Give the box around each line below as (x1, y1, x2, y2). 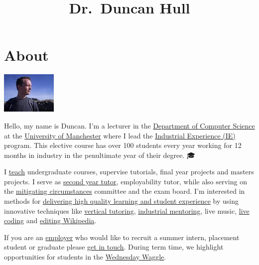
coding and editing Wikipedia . (4, 215, 97, 226)
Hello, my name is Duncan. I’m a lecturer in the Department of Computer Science (4, 120, 255, 131)
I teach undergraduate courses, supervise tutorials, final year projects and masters (4, 166, 254, 177)
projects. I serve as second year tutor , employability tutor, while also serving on (4, 176, 247, 186)
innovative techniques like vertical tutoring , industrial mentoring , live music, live (4, 205, 250, 216)
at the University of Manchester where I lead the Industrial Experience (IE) (4, 130, 236, 140)
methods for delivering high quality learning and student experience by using (4, 196, 239, 206)
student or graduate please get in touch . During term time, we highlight (4, 242, 224, 252)
